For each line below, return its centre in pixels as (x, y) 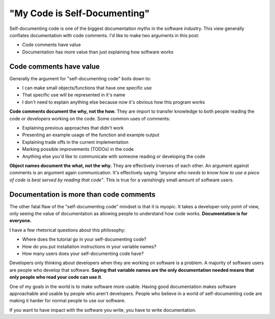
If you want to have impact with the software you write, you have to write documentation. (103, 310)
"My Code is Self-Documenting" (79, 13)
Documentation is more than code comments (82, 194)
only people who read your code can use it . (56, 277)
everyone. (20, 220)
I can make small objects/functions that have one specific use (87, 88)
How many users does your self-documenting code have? (83, 253)
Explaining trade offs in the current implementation (75, 142)
